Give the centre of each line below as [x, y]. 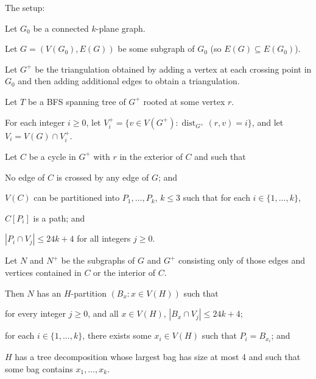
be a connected [61, 28]
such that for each [216, 197]
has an [49, 293]
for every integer [36, 313]
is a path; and [59, 218]
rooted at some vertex [184, 101]
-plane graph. [121, 28]
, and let [268, 122]
